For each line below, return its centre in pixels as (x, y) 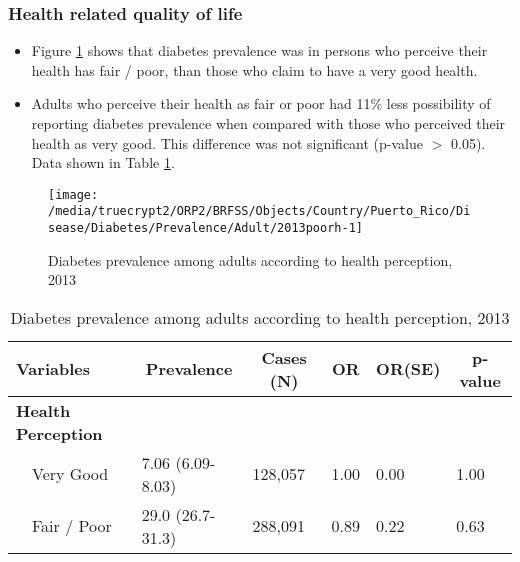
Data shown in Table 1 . (103, 162)
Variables (53, 369)
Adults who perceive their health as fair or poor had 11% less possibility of (261, 103)
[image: (73, 194)
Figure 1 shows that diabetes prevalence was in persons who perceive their (259, 50)
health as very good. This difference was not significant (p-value (227, 142)
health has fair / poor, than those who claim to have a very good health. (254, 69)
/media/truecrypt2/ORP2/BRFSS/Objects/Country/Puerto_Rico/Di (259, 211)
